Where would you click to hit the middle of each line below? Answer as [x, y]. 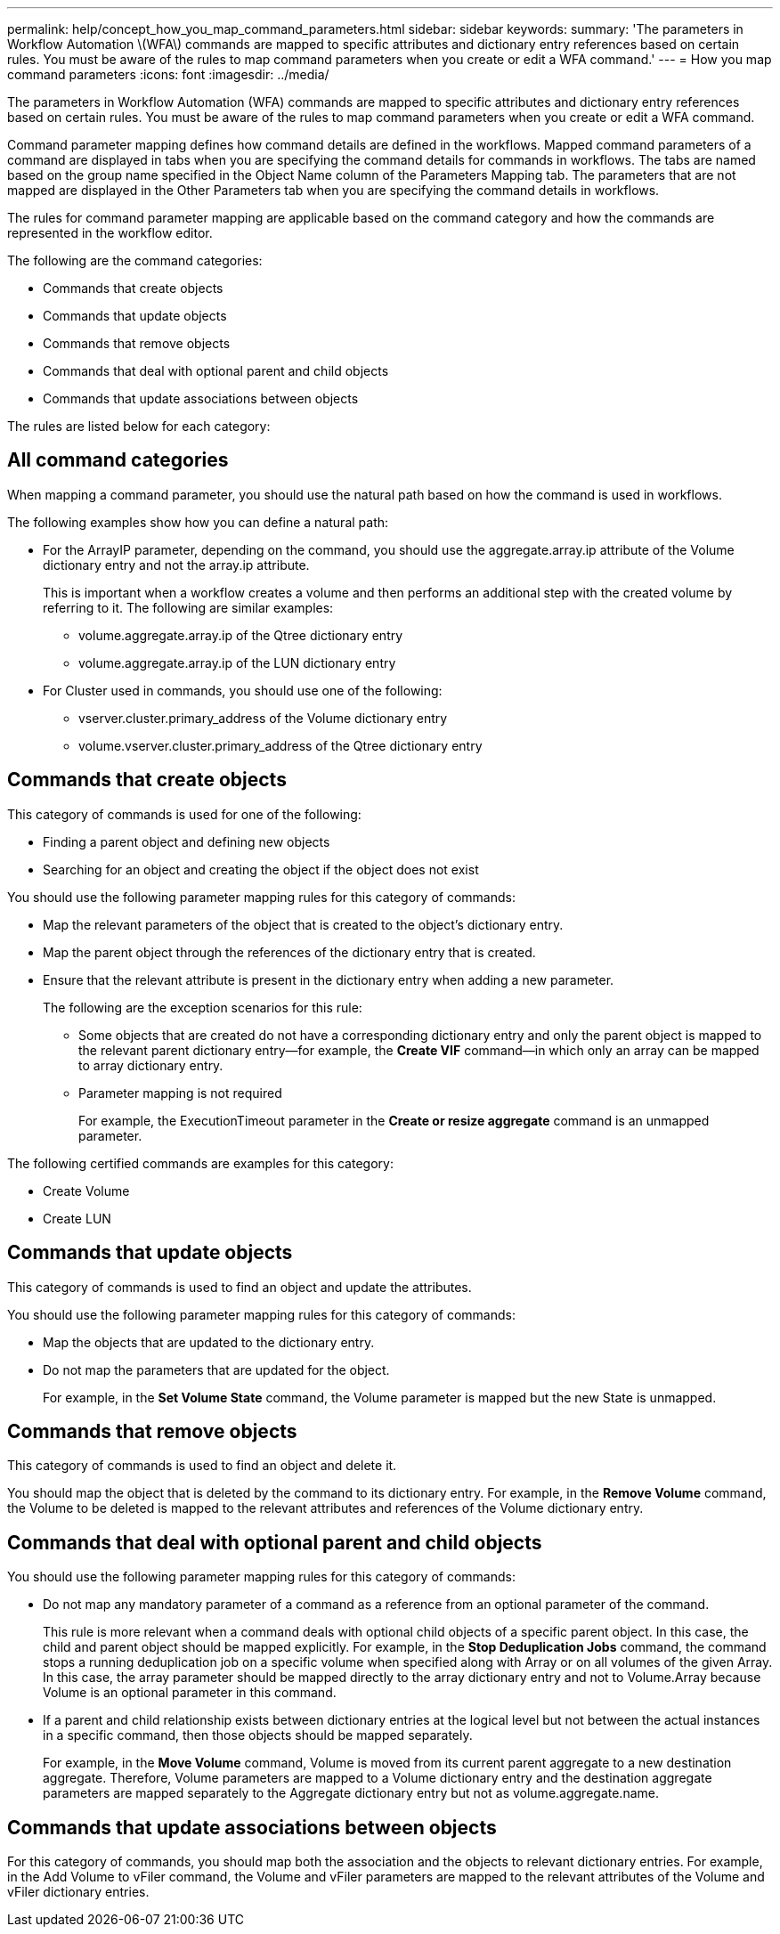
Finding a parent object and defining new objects [187, 841]
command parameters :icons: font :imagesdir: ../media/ [168, 74]
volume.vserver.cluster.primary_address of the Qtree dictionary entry [280, 745]
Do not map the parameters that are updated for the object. [216, 1369]
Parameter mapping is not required [180, 1093]
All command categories [118, 460]
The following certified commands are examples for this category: [200, 1163]
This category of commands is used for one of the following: [184, 814]
